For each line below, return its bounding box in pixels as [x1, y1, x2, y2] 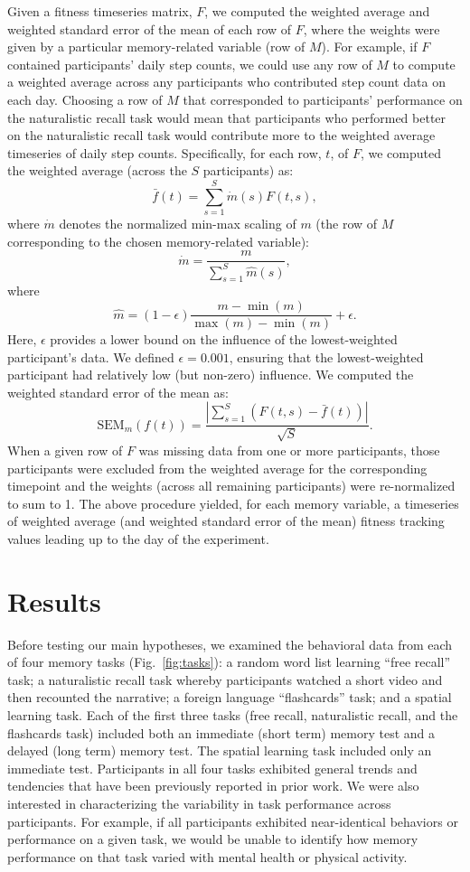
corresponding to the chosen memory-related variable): [7, 231, 310, 250]
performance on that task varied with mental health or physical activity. [7, 847, 408, 866]
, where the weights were [303, 19, 440, 38]
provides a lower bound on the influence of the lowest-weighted [50, 330, 398, 349]
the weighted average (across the [7, 161, 187, 180]
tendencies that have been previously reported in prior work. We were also [7, 776, 419, 795]
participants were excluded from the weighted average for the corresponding [7, 458, 428, 477]
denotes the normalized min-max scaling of [59, 214, 296, 233]
